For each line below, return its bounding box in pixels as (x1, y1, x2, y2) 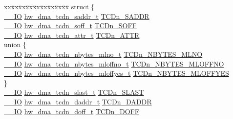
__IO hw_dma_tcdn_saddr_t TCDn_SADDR (4, 11, 149, 21)
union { (4, 39, 26, 50)
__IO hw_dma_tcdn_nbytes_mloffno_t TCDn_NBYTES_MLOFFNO (4, 58, 224, 68)
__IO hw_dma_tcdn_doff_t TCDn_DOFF (4, 106, 139, 116)
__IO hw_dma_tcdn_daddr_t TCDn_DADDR (4, 96, 152, 106)
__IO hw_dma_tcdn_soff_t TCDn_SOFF (4, 20, 137, 31)
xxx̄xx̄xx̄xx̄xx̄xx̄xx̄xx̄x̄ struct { (4, 1, 95, 11)
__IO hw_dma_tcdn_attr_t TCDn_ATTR (4, 30, 140, 40)
